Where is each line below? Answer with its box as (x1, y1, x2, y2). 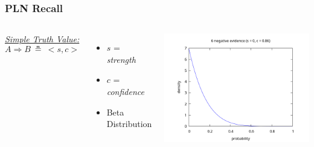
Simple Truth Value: (5, 33, 80, 45)
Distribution (106, 117, 152, 130)
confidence (106, 85, 144, 97)
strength (106, 53, 136, 65)
